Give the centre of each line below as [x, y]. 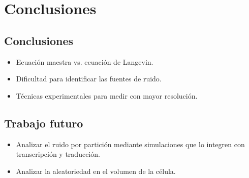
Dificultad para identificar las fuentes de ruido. [89, 79]
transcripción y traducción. [58, 154]
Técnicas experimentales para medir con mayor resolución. [107, 95]
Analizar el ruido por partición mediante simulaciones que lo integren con [130, 144]
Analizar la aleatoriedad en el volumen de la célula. [96, 171]
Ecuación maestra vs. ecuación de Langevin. [85, 61]
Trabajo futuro [44, 123]
